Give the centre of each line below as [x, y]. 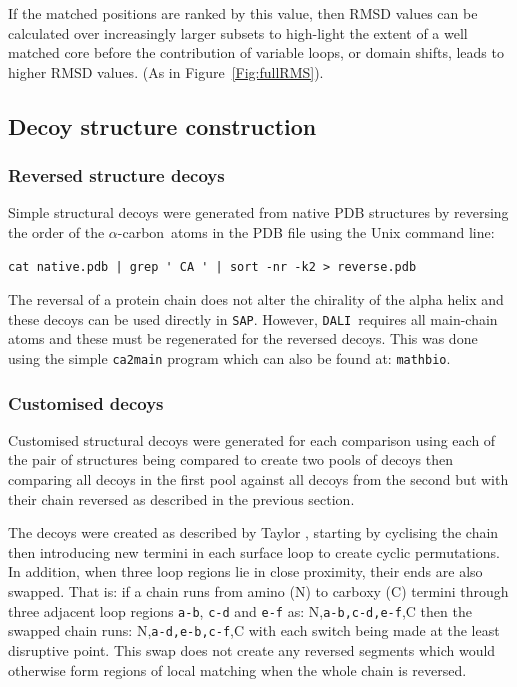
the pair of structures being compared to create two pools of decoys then [230, 459]
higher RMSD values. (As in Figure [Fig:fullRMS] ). [166, 71]
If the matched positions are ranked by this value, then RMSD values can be [243, 13]
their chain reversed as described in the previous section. [181, 498]
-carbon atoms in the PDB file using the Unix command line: [306, 231]
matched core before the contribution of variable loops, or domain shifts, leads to [256, 52]
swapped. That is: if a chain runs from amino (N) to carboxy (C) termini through [258, 591]
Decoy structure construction [162, 125]
